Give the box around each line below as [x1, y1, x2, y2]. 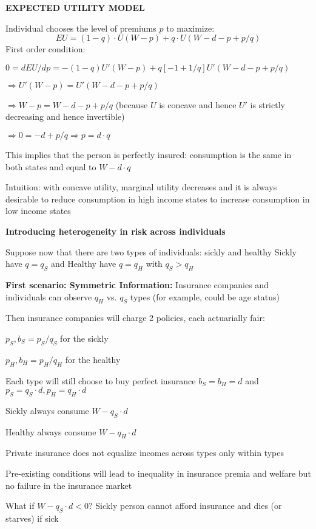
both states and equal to [5, 160, 96, 173]
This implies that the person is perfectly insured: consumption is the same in [5, 148, 292, 161]
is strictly [250, 98, 285, 111]
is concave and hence [159, 98, 237, 111]
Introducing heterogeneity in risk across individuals [5, 224, 226, 237]
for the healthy [65, 353, 121, 365]
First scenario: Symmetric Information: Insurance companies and [5, 278, 269, 291]
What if [5, 499, 35, 512]
